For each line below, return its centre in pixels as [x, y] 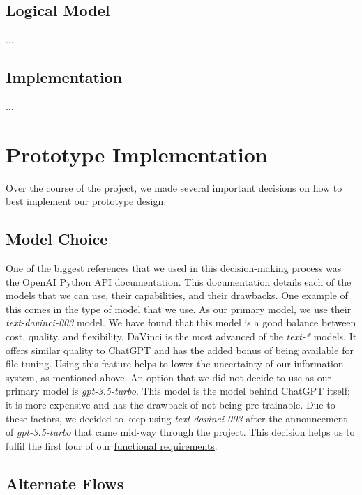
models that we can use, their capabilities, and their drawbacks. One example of [177, 295]
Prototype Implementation [137, 154]
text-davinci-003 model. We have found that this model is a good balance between [181, 322]
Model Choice [57, 239]
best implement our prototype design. [86, 201]
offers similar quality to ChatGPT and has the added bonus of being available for [180, 350]
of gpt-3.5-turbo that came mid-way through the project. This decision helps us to [180, 432]
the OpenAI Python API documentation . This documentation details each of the [179, 281]
